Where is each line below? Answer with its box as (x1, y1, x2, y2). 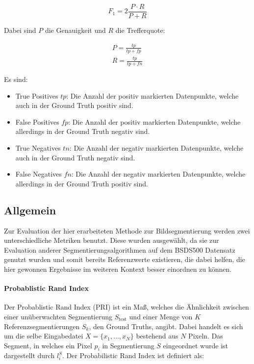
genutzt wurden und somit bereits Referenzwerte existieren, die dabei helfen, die (4, 254, 245, 264)
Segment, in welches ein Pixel (4, 340, 92, 350)
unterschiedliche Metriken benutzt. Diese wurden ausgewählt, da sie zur (4, 235, 219, 245)
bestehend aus (136, 331, 178, 341)
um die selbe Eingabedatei (4, 331, 83, 341)
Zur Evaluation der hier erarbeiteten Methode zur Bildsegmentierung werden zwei (4, 225, 250, 235)
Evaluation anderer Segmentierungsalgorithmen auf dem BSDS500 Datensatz (4, 244, 235, 255)
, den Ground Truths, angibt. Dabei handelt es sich (89, 321, 243, 331)
